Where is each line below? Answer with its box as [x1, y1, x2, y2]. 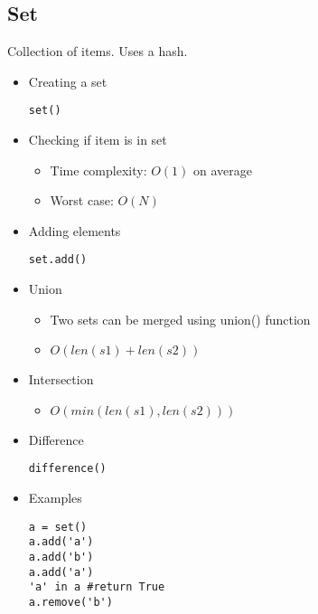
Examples [28, 488, 82, 507]
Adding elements [28, 221, 121, 240]
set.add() [28, 253, 88, 267]
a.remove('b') [28, 595, 113, 609]
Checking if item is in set [28, 130, 167, 149]
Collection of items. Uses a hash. [7, 42, 188, 61]
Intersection [28, 370, 94, 389]
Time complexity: [50, 160, 147, 179]
